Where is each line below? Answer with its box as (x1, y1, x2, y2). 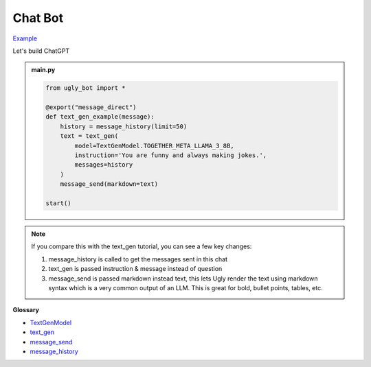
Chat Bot (12, 10, 64, 25)
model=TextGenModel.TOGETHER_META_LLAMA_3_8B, (74, 141, 234, 150)
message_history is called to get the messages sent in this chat (48, 254, 228, 263)
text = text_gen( (60, 132, 119, 140)
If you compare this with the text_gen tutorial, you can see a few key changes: (31, 242, 252, 250)
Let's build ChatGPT (12, 47, 70, 55)
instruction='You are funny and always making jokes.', (74, 152, 267, 159)
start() (45, 200, 71, 207)
